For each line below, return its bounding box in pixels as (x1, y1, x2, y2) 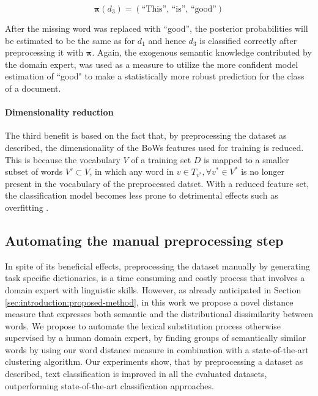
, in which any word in (89, 165, 174, 178)
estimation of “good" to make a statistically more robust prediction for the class (5, 70, 305, 82)
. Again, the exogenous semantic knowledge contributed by (92, 46, 312, 59)
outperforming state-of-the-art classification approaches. (5, 379, 214, 392)
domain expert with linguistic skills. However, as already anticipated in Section (5, 283, 301, 296)
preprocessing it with (5, 46, 84, 59)
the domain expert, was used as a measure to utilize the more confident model (5, 57, 298, 70)
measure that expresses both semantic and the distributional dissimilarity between (5, 307, 313, 320)
